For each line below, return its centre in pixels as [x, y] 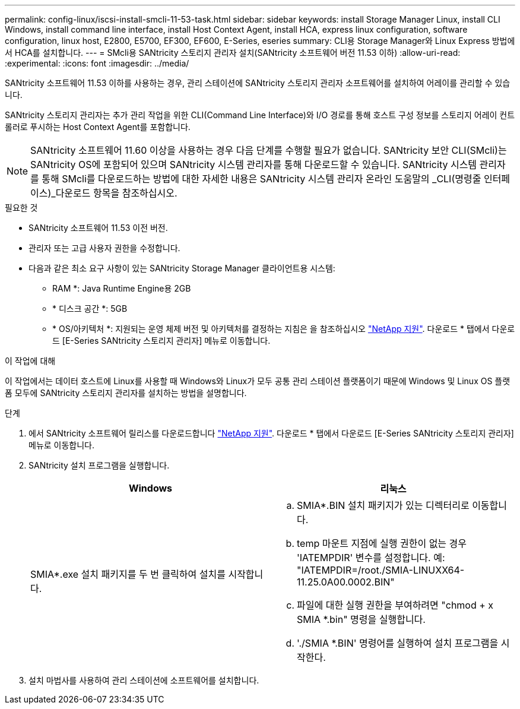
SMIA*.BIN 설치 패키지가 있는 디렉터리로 [383, 505]
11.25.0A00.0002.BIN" [346, 582]
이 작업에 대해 [30, 361]
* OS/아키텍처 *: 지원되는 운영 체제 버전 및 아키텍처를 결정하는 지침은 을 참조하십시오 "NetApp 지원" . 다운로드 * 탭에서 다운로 [284, 329]
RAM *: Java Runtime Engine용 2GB [122, 288]
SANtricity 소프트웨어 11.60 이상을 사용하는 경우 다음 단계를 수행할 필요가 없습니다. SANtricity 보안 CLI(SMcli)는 [269, 150]
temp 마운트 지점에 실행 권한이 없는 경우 [382, 543]
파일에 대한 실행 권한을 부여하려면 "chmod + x [395, 605]
